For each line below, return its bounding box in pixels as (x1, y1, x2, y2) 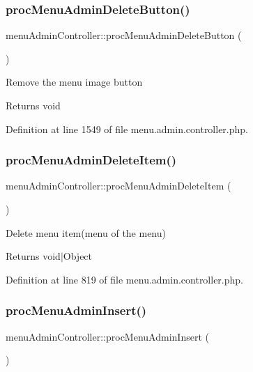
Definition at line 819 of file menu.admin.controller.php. (6, 272, 243, 286)
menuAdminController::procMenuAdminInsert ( (6, 329, 209, 343)
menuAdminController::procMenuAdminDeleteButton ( (6, 28, 242, 42)
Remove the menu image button (6, 75, 143, 89)
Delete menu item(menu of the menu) (6, 225, 166, 240)
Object (63, 249, 93, 263)
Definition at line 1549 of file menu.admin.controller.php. (6, 121, 248, 136)
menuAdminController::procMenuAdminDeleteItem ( (6, 178, 231, 193)
